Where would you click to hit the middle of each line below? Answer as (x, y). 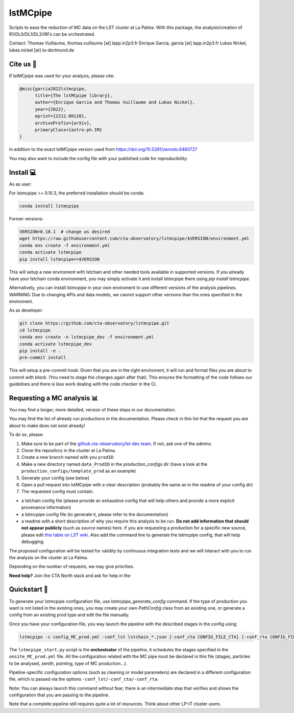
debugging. (33, 542)
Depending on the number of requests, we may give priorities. (72, 567)
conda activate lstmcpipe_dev (56, 344)
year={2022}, (50, 109)
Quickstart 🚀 (29, 589)
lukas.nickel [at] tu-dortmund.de (42, 50)
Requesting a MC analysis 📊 (53, 398)
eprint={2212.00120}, (61, 116)
